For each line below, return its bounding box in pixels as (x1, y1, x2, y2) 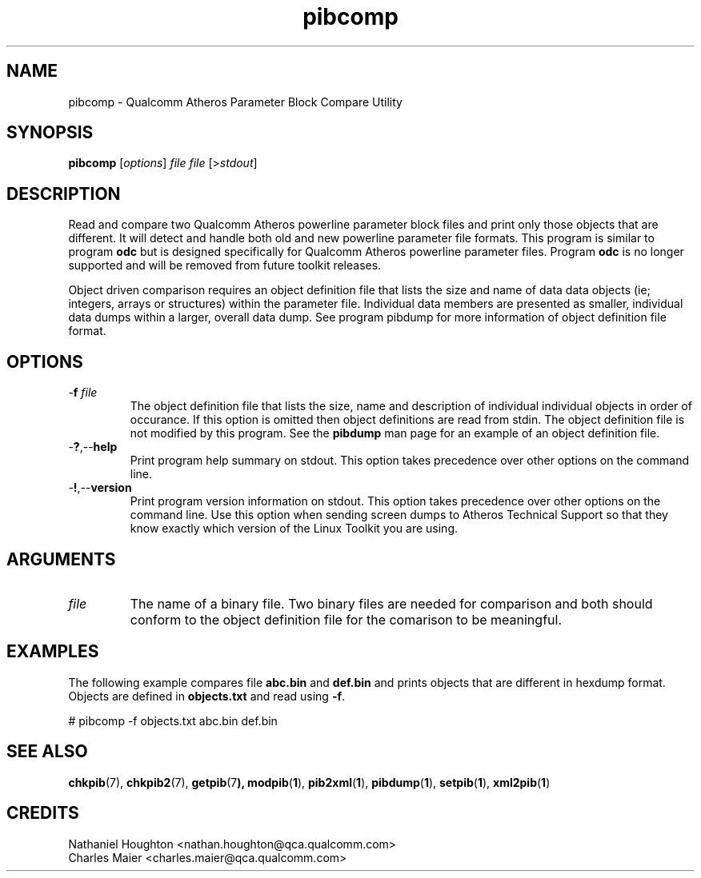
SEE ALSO (6, 741, 88, 762)
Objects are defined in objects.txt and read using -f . (68, 688, 346, 703)
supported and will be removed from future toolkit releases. (68, 258, 382, 273)
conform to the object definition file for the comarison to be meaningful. (130, 611, 562, 628)
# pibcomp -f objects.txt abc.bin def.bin (68, 713, 278, 728)
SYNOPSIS (6, 122, 94, 143)
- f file (68, 385, 98, 400)
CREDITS (6, 803, 79, 824)
